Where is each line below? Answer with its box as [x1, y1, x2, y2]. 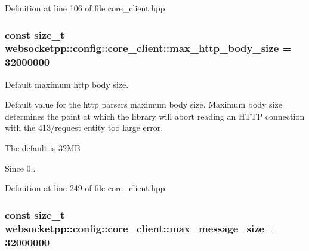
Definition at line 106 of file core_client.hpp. [5, 2, 168, 14]
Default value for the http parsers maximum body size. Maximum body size [5, 98, 282, 111]
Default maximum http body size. [5, 78, 129, 90]
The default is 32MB [5, 142, 81, 154]
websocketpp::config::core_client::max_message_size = [5, 221, 277, 235]
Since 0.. [5, 161, 36, 174]
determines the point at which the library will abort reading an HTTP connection [5, 109, 305, 122]
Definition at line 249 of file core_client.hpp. [5, 182, 168, 194]
